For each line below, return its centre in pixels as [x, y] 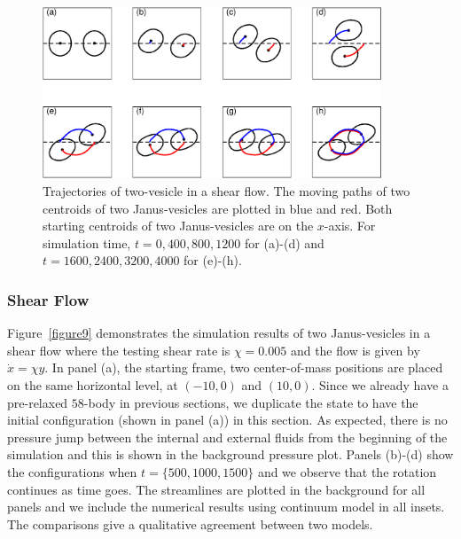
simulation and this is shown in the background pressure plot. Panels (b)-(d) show [230, 454]
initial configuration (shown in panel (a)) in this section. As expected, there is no [227, 420]
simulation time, [87, 242]
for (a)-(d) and [285, 242]
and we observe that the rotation [347, 471]
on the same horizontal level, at [93, 384]
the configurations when [72, 471]
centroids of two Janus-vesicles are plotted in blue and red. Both [218, 208]
